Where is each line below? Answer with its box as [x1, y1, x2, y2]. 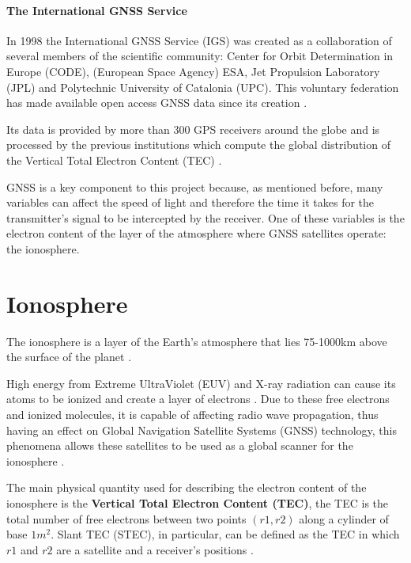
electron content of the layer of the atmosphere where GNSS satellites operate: [6, 225, 386, 242]
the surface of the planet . [6, 348, 132, 365]
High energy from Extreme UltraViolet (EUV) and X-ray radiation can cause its [6, 375, 396, 391]
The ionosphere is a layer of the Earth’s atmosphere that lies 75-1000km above [6, 333, 387, 349]
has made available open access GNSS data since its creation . [6, 94, 307, 111]
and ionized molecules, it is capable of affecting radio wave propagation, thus [6, 406, 379, 423]
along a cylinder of [299, 510, 389, 527]
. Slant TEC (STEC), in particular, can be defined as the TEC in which [51, 526, 400, 542]
